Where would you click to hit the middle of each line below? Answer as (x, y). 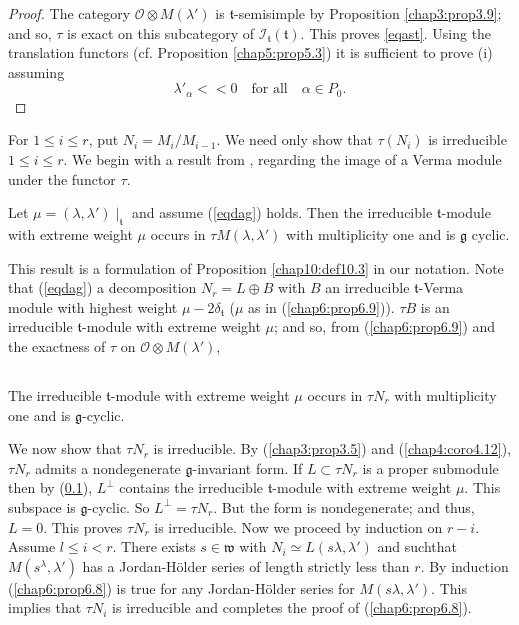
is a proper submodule (430, 467)
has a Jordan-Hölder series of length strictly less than (246, 565)
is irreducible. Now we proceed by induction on (298, 526)
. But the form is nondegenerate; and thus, (344, 506)
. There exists (154, 546)
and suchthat (417, 546)
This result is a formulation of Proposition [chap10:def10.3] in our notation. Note (256, 267)
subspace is (42, 506)
